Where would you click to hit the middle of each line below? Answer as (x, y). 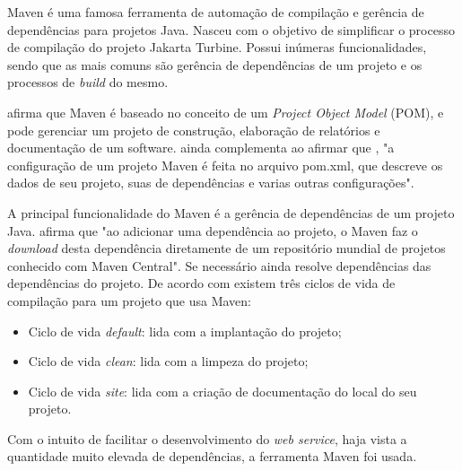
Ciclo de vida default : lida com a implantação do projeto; (185, 331)
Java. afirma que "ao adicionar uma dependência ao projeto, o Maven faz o (213, 230)
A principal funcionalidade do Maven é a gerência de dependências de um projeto (231, 212)
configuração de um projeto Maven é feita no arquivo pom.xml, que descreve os (225, 165)
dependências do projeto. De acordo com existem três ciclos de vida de (201, 283)
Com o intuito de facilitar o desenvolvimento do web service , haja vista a (207, 438)
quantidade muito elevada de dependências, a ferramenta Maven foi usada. (212, 456)
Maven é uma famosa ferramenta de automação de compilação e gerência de (216, 12)
